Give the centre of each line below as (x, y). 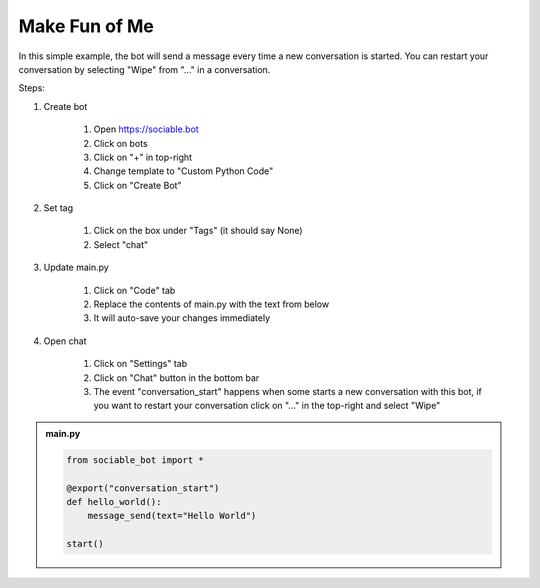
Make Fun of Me (86, 26)
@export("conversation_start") (143, 488)
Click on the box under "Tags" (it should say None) (198, 231)
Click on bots (121, 143)
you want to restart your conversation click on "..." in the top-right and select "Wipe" (267, 406)
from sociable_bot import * (135, 459)
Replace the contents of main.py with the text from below (211, 304)
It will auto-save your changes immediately (182, 318)
